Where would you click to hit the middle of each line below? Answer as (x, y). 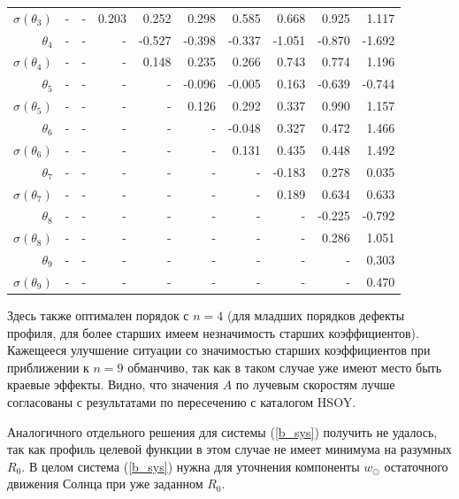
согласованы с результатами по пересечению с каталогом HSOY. (182, 401)
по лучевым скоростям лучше (315, 384)
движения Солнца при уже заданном (105, 484)
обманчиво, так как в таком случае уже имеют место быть (285, 367)
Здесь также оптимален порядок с (98, 315)
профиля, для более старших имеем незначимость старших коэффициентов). (213, 332)
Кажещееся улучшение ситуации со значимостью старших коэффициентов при (219, 350)
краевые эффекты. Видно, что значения (113, 384)
